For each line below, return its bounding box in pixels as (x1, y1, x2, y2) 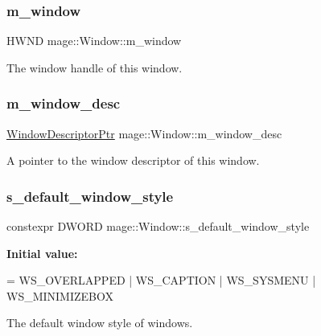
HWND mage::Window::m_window (6, 32, 182, 49)
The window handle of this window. (6, 59, 183, 76)
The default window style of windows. (6, 314, 193, 331)
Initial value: (6, 244, 78, 261)
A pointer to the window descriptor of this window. (6, 152, 260, 169)
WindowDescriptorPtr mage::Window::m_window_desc (6, 125, 282, 141)
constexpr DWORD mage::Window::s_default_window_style (6, 218, 310, 235)
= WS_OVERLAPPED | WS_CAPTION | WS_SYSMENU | (6, 272, 316, 289)
